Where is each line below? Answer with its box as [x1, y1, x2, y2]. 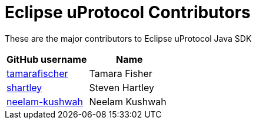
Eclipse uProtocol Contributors [5, 2, 251, 22]
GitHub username [6, 53, 87, 65]
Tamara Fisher [89, 67, 152, 79]
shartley [6, 81, 42, 93]
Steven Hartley [89, 81, 155, 93]
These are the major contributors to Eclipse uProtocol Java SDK [5, 33, 252, 43]
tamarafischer [6, 67, 68, 79]
